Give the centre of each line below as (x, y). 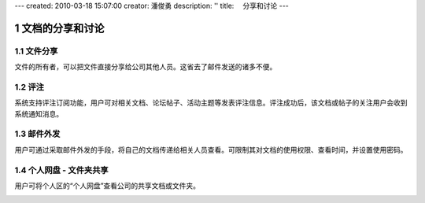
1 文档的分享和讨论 (60, 28)
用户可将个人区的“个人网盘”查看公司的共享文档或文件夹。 (107, 186)
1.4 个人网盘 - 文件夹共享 (62, 170)
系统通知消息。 (39, 113)
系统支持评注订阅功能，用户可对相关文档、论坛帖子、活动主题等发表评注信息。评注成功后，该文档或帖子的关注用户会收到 (211, 103)
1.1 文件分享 (36, 51)
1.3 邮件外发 (37, 134)
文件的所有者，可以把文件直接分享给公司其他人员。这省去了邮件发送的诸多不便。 (146, 67)
